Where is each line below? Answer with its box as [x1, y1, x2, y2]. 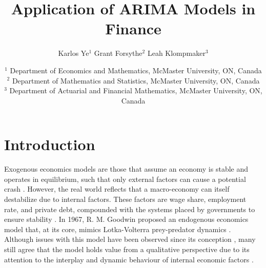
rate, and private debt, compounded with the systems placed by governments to [4, 203, 255, 214]
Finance [105, 18, 161, 39]
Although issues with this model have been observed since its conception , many [4, 234, 256, 244]
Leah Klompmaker [147, 48, 206, 58]
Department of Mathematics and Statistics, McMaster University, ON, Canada [12, 75, 260, 86]
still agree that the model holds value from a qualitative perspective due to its [4, 243, 250, 254]
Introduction [4, 134, 95, 155]
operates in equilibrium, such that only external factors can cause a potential [4, 173, 246, 184]
